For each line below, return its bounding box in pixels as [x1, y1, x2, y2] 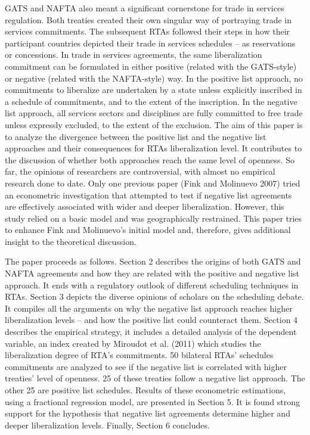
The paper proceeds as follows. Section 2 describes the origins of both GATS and [5, 255, 301, 268]
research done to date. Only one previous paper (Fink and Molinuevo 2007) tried [5, 176, 300, 189]
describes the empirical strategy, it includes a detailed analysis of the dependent [5, 325, 297, 338]
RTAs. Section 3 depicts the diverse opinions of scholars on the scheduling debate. [5, 290, 304, 303]
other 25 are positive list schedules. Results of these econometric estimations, [5, 384, 286, 396]
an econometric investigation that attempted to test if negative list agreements [5, 188, 292, 201]
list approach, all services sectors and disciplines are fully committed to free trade [5, 107, 303, 119]
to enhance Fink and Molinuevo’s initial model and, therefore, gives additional [5, 223, 291, 236]
